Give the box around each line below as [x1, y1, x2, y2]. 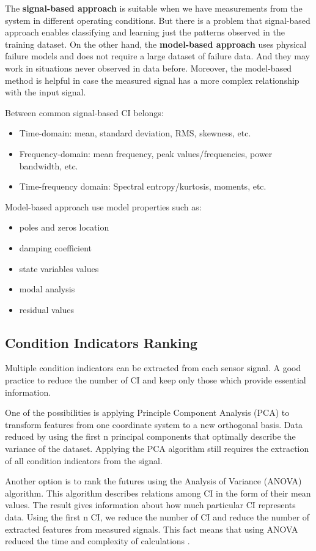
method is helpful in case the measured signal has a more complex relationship [5, 73, 299, 86]
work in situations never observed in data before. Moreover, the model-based [5, 61, 292, 74]
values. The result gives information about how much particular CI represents [5, 498, 296, 511]
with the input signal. [5, 86, 86, 98]
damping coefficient [19, 241, 92, 254]
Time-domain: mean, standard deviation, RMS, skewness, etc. [19, 127, 251, 139]
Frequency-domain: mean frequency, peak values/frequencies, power [19, 147, 273, 160]
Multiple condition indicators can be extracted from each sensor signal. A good [5, 361, 301, 374]
